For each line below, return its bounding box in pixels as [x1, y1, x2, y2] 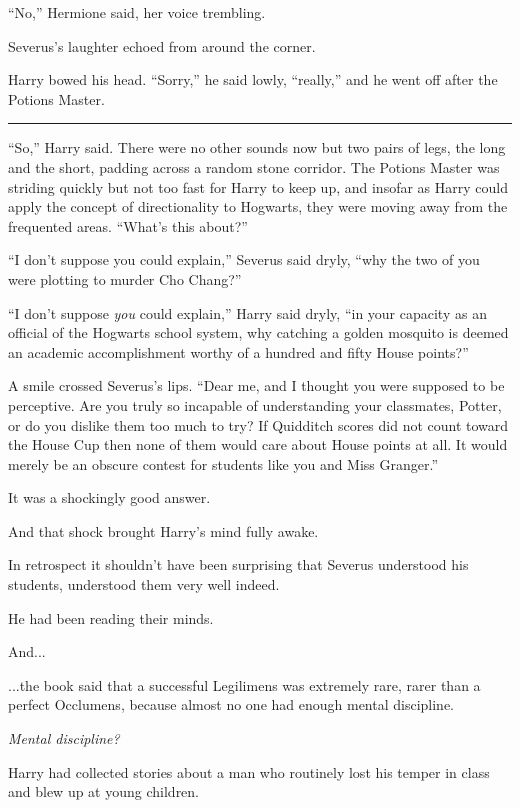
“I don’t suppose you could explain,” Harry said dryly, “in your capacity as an [8, 302, 487, 323]
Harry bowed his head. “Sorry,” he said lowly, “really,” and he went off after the [8, 69, 498, 90]
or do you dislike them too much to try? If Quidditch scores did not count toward [8, 414, 509, 435]
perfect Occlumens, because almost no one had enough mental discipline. [8, 694, 454, 715]
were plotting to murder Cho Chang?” [8, 268, 242, 289]
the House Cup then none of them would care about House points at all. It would [8, 434, 508, 455]
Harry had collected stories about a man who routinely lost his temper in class [8, 761, 490, 782]
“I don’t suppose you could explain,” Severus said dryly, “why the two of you [8, 249, 480, 270]
